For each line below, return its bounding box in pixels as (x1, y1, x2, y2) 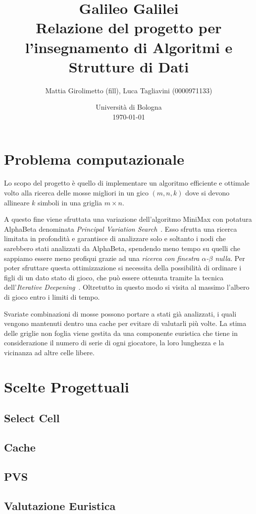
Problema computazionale (4, 149, 184, 169)
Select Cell (4, 410, 60, 426)
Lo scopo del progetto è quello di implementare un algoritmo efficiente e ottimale (4, 178, 250, 188)
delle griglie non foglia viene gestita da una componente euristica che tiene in (4, 327, 238, 338)
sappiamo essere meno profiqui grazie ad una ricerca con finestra (4, 253, 200, 263)
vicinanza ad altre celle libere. (4, 347, 95, 357)
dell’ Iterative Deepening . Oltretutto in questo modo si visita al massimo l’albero (4, 282, 250, 292)
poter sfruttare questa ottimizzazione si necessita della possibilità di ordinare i (4, 262, 242, 273)
